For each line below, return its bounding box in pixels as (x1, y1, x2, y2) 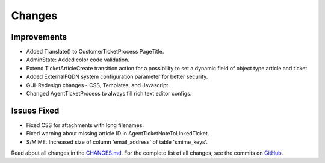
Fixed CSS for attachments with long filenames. (26, 121, 144, 129)
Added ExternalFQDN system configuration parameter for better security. (26, 73, 208, 81)
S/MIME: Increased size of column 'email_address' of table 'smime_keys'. (26, 138, 208, 146)
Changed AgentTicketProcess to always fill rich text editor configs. (26, 90, 192, 97)
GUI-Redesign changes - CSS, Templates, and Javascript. (26, 81, 170, 88)
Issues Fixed (11, 105, 60, 115)
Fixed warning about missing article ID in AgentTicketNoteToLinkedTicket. (26, 130, 209, 137)
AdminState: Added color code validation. (26, 56, 129, 63)
